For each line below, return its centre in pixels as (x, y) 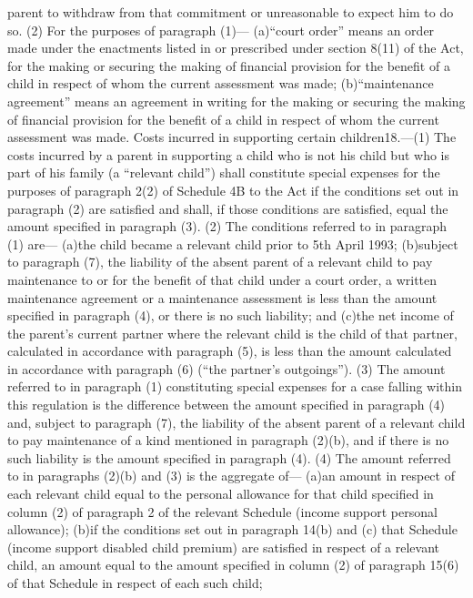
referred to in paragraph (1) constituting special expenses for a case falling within (235, 386)
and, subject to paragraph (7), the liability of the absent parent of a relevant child (236, 422)
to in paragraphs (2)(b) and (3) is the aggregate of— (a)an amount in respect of (231, 476)
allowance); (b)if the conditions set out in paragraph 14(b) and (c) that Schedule (232, 529)
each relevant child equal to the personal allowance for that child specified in (221, 494)
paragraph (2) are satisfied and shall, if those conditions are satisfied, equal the (228, 208)
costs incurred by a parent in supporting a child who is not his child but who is (228, 154)
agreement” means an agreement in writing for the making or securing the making (236, 101)
